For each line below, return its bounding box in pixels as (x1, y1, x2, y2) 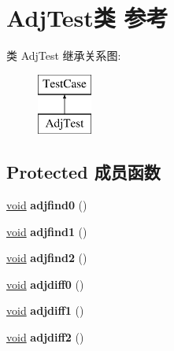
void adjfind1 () (6, 223, 87, 239)
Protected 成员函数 (6, 160, 161, 184)
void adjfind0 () (6, 197, 87, 213)
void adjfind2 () (6, 249, 87, 266)
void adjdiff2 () (6, 329, 84, 345)
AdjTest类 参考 (6, 2, 168, 34)
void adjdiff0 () (6, 275, 84, 292)
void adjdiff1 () (6, 302, 84, 319)
